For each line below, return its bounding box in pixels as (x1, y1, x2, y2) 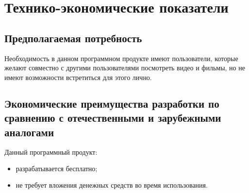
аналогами (4, 124, 54, 139)
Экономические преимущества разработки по (4, 96, 219, 111)
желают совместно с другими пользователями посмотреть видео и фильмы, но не (4, 63, 245, 73)
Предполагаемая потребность (4, 30, 142, 45)
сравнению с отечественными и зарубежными (4, 110, 221, 125)
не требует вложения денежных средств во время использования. (16, 179, 208, 190)
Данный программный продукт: (4, 147, 98, 157)
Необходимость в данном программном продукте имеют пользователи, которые (4, 53, 238, 63)
